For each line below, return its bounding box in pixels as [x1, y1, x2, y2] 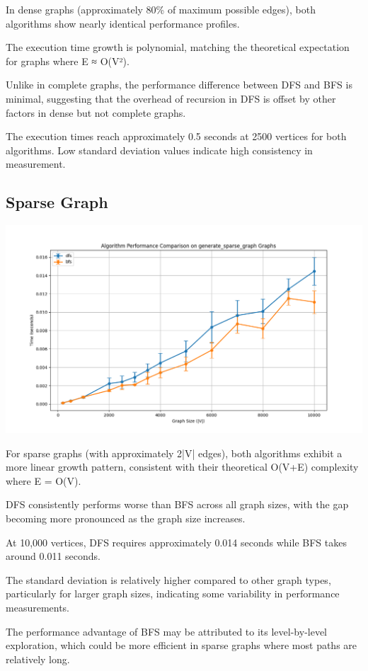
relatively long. [6, 651, 70, 666]
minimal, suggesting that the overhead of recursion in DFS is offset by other [6, 91, 336, 105]
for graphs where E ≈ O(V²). [6, 53, 130, 68]
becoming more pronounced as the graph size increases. [6, 510, 246, 525]
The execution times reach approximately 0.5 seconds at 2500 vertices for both [6, 129, 347, 144]
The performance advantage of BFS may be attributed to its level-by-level [6, 624, 328, 638]
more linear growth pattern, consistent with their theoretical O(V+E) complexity [6, 459, 359, 474]
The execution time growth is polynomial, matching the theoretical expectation [6, 40, 350, 55]
